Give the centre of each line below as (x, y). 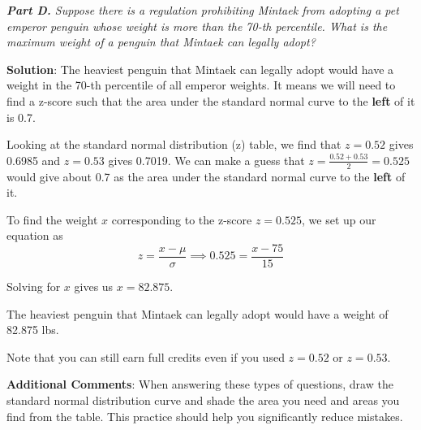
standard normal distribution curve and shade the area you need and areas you (203, 400)
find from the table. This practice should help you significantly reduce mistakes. (205, 416)
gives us (94, 287)
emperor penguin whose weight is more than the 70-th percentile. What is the (197, 26)
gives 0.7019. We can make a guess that (206, 160)
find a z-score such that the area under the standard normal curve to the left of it (211, 100)
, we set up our (339, 219)
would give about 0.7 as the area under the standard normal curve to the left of (206, 176)
